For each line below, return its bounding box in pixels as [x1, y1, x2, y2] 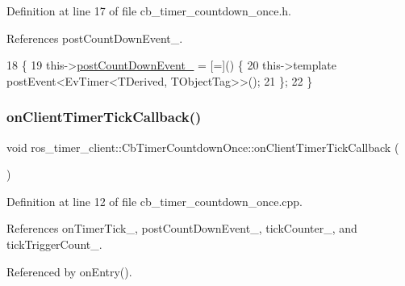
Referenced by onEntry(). [6, 263, 132, 280]
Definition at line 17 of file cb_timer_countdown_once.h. [6, 2, 291, 19]
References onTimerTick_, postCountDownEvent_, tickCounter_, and [6, 220, 357, 237]
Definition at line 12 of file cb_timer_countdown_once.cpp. [6, 192, 303, 209]
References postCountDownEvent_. [6, 29, 183, 46]
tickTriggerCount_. [6, 235, 102, 252]
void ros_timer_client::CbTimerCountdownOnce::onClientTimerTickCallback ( [6, 138, 399, 155]
